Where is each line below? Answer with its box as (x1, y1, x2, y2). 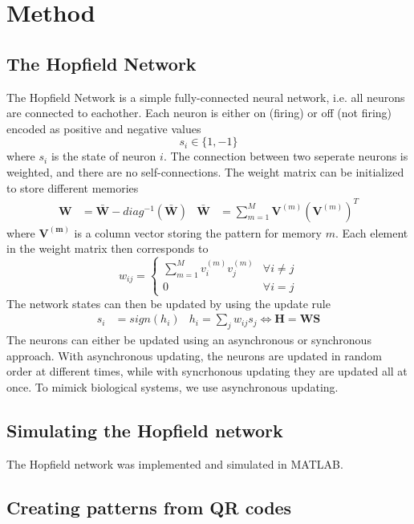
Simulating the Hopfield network (6, 417, 283, 442)
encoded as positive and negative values (6, 120, 201, 136)
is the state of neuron (51, 148, 156, 165)
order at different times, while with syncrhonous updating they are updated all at (6, 363, 408, 380)
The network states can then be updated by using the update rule (6, 294, 331, 311)
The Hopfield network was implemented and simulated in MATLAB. (6, 455, 343, 472)
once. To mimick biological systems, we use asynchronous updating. (6, 378, 339, 395)
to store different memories (6, 179, 139, 196)
